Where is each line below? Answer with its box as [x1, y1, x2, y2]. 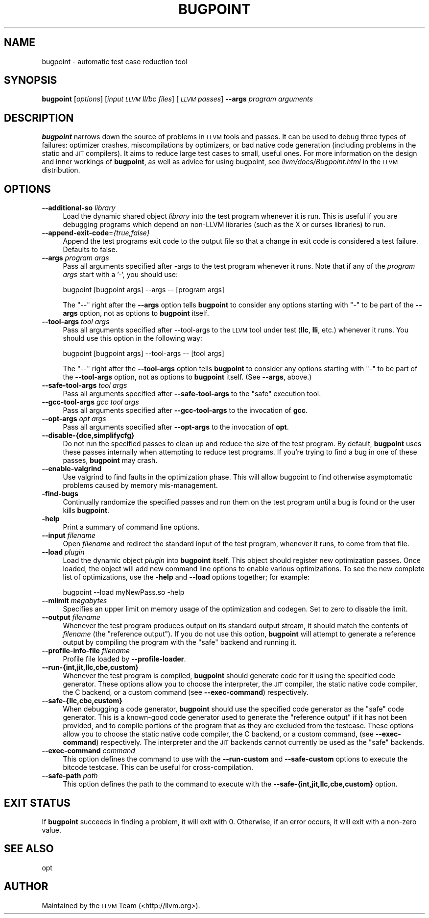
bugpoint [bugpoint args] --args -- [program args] [63, 285, 225, 294]
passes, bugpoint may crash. [63, 456, 158, 465]
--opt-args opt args [42, 414, 106, 423]
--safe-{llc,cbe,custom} [42, 696, 122, 705]
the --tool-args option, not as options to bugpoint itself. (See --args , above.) [63, 373, 312, 382]
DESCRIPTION [4, 111, 74, 124]
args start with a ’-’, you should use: [63, 270, 178, 279]
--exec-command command [42, 746, 135, 755]
